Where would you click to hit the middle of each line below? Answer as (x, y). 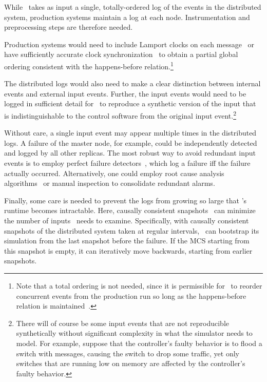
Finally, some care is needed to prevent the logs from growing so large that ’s (126, 200)
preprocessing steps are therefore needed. (69, 27)
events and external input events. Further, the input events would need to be (125, 93)
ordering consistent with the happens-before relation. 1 (89, 65)
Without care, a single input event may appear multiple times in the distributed (130, 133)
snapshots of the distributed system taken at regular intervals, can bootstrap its (132, 230)
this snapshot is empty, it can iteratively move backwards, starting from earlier (128, 250)
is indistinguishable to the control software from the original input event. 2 (120, 115)
